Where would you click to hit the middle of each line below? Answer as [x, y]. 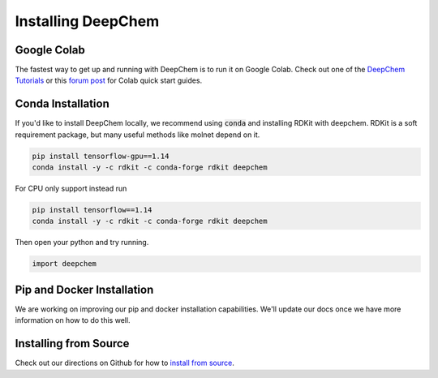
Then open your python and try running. [82, 243]
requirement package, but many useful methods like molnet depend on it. [137, 135]
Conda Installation [62, 104]
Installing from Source [72, 344]
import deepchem [64, 264]
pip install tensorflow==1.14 [92, 210]
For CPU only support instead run [71, 189]
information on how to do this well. [73, 320]
